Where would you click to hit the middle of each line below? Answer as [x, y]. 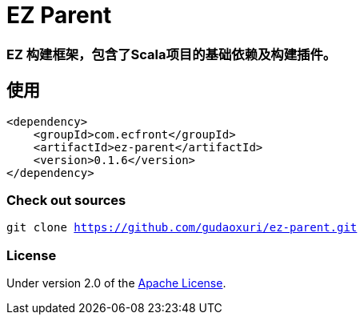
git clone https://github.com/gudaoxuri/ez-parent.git [182, 228]
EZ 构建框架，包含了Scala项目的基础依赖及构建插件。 [172, 54]
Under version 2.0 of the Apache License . [116, 283]
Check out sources [66, 200]
